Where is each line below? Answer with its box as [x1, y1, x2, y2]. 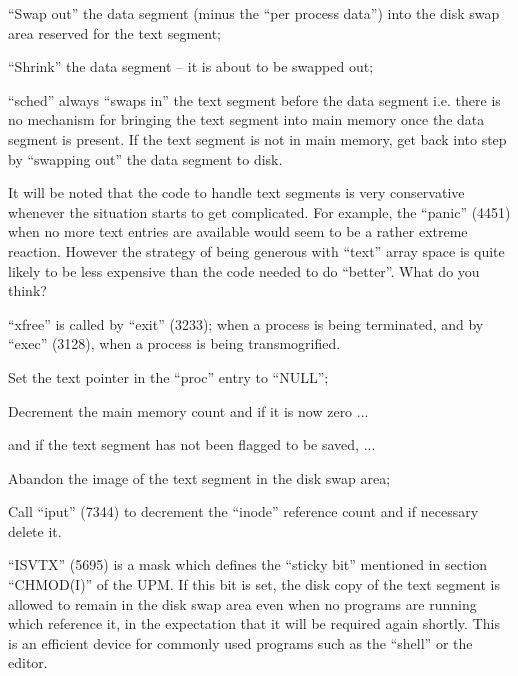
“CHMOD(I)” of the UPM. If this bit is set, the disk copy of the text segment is [8, 574, 500, 595]
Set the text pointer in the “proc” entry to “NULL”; [8, 366, 329, 387]
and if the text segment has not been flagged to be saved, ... [8, 434, 376, 455]
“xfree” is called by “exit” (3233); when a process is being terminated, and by [8, 313, 484, 334]
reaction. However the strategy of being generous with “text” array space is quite [8, 240, 505, 261]
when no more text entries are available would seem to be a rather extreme [8, 221, 468, 242]
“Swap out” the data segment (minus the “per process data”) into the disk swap [8, 3, 500, 23]
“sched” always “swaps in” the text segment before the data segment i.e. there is [8, 89, 501, 110]
